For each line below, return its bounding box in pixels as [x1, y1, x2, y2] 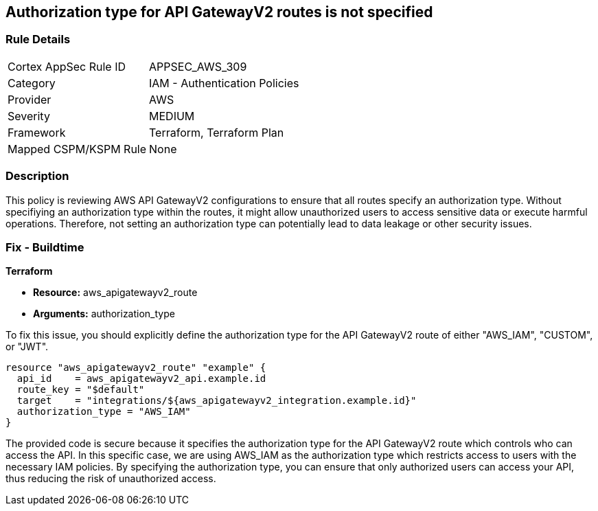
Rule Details [5, 32, 71, 47]
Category [8, 76, 56, 90]
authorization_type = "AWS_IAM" [16, 406, 191, 418]
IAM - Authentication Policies [149, 76, 299, 90]
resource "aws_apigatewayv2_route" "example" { [5, 362, 266, 374]
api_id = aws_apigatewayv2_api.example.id [16, 373, 266, 385]
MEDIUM [149, 109, 195, 123]
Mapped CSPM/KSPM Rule [8, 141, 147, 156]
